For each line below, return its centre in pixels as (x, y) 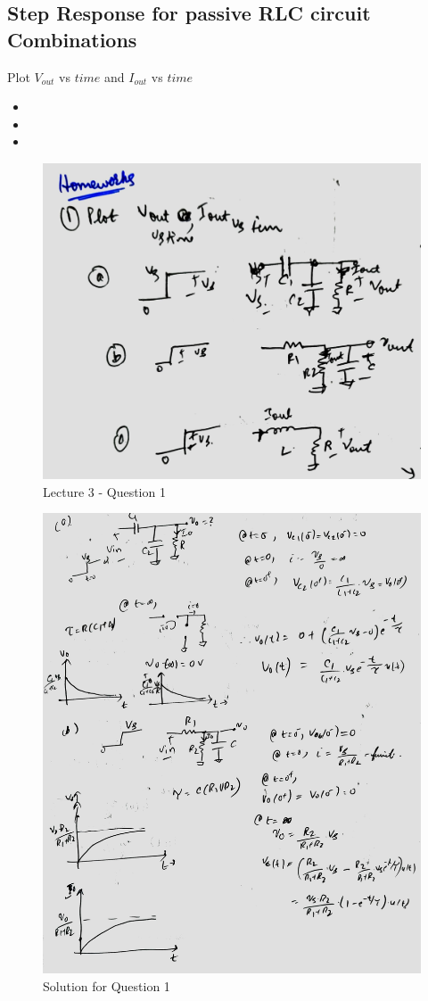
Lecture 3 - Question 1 (104, 491)
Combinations (72, 39)
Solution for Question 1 (107, 986)
